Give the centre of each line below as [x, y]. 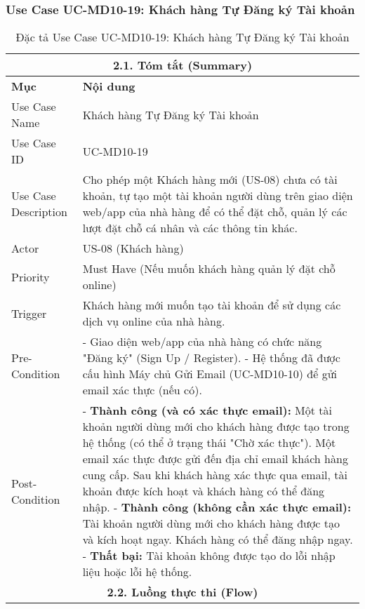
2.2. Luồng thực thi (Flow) [182, 592]
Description [39, 212]
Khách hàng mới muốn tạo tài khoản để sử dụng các [212, 305]
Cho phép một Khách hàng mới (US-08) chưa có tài [210, 180]
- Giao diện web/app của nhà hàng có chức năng [202, 342]
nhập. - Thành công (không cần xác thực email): [217, 507]
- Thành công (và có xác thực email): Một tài [207, 410]
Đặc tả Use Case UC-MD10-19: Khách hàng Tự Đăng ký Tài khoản [182, 37]
